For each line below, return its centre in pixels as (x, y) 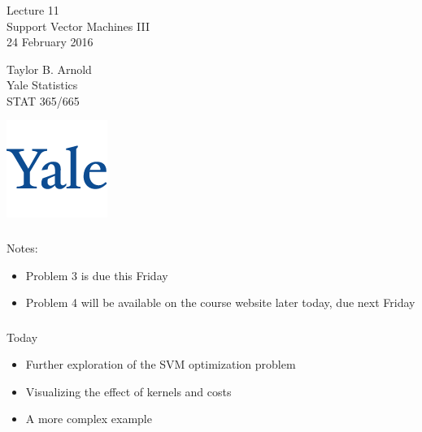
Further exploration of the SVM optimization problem (161, 364)
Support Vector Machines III (78, 26)
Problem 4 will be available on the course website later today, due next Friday (220, 302)
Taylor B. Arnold (49, 69)
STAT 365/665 (43, 100)
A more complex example (89, 419)
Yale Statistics (42, 85)
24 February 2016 (50, 42)
